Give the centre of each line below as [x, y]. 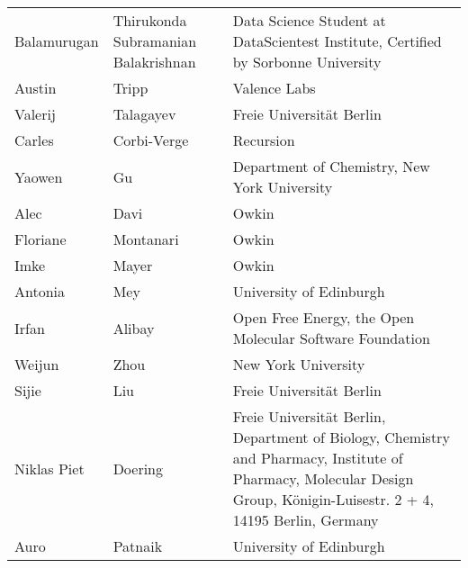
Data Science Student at [309, 20]
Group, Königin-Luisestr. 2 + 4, [333, 499]
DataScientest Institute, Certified [337, 41]
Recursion [264, 140]
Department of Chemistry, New [331, 166]
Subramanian [155, 41]
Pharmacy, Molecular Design [323, 478]
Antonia [40, 291]
